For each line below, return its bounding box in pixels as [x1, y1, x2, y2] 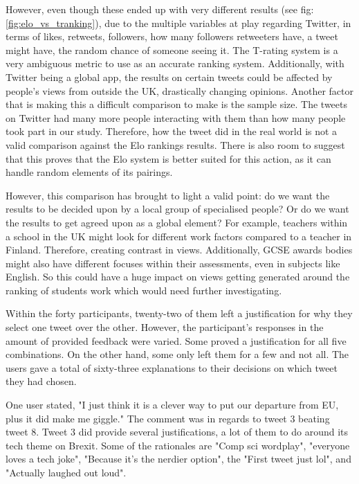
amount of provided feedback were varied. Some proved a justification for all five [6, 333, 347, 348]
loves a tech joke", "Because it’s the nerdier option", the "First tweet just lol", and [6, 451, 351, 466]
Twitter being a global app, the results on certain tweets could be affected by [6, 69, 333, 84]
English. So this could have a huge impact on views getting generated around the [6, 269, 350, 284]
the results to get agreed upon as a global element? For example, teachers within [6, 215, 348, 229]
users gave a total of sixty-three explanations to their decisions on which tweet [6, 360, 338, 375]
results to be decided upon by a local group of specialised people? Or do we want [6, 201, 349, 216]
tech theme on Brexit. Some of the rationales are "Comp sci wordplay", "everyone [6, 438, 350, 452]
